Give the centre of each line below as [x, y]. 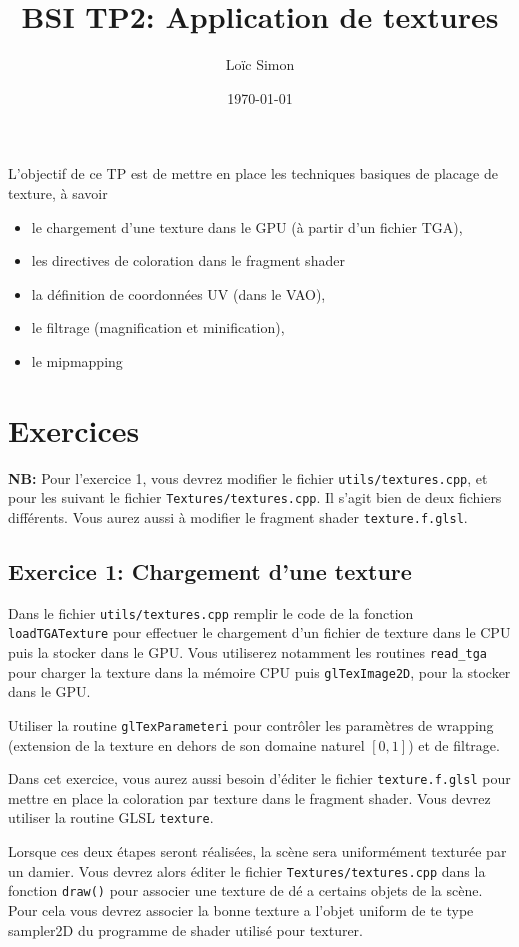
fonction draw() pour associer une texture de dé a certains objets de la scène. [245, 890]
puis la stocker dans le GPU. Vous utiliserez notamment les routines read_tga [247, 652]
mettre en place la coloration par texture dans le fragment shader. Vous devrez [249, 797]
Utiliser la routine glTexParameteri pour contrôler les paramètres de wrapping [251, 724]
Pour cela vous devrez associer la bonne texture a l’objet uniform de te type [241, 910]
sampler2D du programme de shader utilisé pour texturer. [185, 929]
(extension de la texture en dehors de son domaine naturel [186, 744]
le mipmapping [77, 360]
